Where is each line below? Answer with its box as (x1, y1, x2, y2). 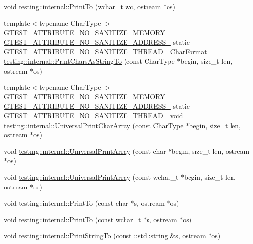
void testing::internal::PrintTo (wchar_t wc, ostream (4, 1, 161, 11)
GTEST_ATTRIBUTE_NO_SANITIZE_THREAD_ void (4, 110, 183, 120)
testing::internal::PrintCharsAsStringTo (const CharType (4, 56, 175, 66)
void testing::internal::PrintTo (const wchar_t (4, 214, 141, 224)
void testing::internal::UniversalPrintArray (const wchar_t (4, 171, 179, 182)
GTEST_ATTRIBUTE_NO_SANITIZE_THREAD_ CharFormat (4, 46, 207, 56)
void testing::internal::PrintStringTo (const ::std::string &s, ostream (4, 230, 206, 241)
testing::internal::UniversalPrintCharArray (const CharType (4, 120, 184, 130)
